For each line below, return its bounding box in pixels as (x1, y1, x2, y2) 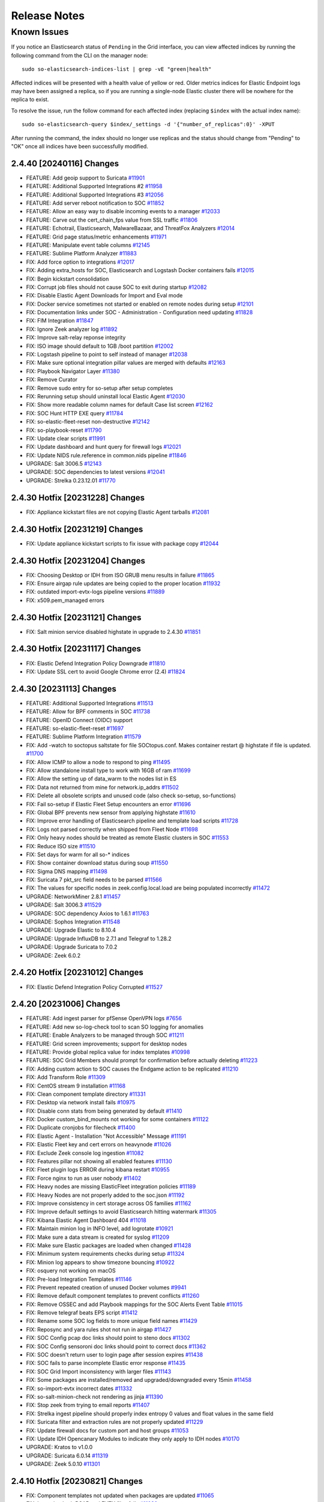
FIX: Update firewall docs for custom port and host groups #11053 (26, 1427, 189, 1434)
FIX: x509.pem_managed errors (26, 597, 104, 604)
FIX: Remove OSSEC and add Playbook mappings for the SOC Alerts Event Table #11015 (26, 1301, 243, 1308)
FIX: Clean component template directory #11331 (26, 1090, 146, 1098)
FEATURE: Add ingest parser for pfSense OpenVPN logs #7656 (26, 1015, 182, 1022)
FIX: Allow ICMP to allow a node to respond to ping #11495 (26, 758, 171, 765)
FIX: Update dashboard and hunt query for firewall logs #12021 (26, 443, 181, 451)
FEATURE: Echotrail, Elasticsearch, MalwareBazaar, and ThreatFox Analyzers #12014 (26, 225, 235, 232)
